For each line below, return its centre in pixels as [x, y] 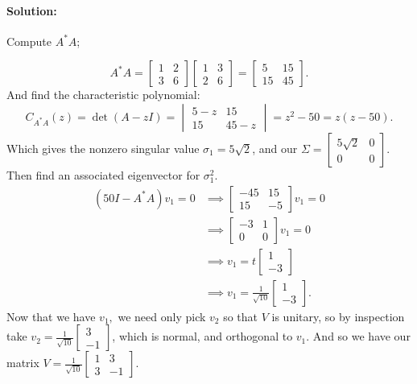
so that [241, 316]
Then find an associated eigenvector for [103, 174]
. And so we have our [358, 336]
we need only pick [162, 316]
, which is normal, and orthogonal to [202, 336]
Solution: [32, 10]
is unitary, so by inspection [338, 316]
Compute [29, 41]
